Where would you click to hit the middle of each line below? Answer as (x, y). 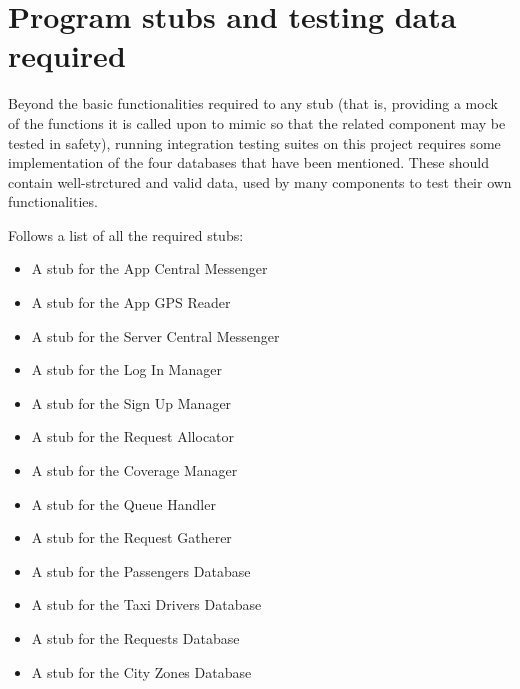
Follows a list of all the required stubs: (126, 234)
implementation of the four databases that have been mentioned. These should (249, 162)
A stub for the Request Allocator (133, 436)
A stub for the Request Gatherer (131, 537)
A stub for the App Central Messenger (149, 268)
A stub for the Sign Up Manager (131, 402)
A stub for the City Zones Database (141, 671)
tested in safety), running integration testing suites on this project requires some (254, 142)
